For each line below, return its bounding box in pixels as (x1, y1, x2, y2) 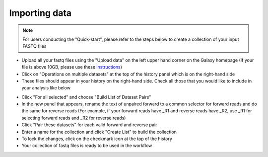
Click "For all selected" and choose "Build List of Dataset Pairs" (21, 94, 151, 100)
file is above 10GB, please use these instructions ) (21, 64, 123, 70)
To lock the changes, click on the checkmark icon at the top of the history (21, 136, 172, 142)
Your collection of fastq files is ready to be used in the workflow (21, 143, 152, 149)
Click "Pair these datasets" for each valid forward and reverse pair (21, 122, 157, 128)
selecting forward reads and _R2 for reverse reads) (21, 115, 126, 121)
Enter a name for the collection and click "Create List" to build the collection (21, 129, 177, 135)
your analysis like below (21, 85, 70, 91)
